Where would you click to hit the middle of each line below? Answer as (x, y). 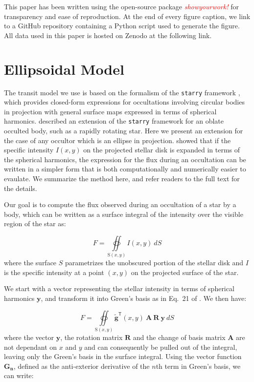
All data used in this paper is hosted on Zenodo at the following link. (108, 35)
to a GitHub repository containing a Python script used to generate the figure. (122, 26)
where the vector (29, 337)
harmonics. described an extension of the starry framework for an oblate (114, 121)
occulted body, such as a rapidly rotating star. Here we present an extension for (124, 130)
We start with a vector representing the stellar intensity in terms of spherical (119, 288)
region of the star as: (35, 223)
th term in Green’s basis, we (198, 366)
